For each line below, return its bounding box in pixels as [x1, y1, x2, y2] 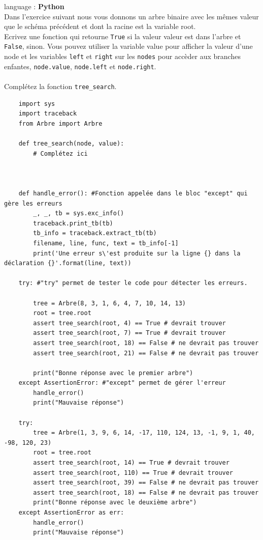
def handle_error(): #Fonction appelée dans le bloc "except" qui [18, 190, 248, 197]
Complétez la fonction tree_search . [4, 81, 117, 91]
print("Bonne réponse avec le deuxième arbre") [33, 499, 197, 506]
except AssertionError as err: [18, 509, 124, 516]
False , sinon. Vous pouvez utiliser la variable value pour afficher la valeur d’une [4, 41, 253, 51]
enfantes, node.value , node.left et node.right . [4, 61, 156, 71]
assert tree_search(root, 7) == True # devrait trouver [33, 329, 226, 337]
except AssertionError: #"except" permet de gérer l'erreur [18, 379, 226, 387]
